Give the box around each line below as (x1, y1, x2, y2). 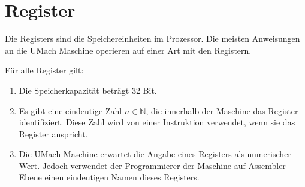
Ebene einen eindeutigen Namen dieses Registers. (19, 171, 200, 183)
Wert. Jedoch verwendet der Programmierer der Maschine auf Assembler (19, 159, 286, 171)
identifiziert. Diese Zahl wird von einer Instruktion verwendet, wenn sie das (19, 116, 295, 128)
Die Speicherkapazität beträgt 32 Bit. (19, 84, 157, 96)
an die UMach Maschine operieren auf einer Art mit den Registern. (5, 44, 252, 56)
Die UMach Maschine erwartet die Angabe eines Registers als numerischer (19, 148, 291, 160)
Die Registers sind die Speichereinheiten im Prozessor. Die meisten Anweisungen (5, 32, 300, 45)
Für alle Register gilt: (5, 64, 84, 76)
